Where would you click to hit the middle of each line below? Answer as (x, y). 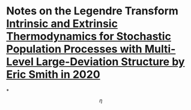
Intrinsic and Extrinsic (62, 24)
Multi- (160, 49)
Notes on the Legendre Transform (92, 11)
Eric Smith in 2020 (53, 74)
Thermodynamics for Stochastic (89, 36)
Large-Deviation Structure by (110, 62)
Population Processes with (74, 49)
